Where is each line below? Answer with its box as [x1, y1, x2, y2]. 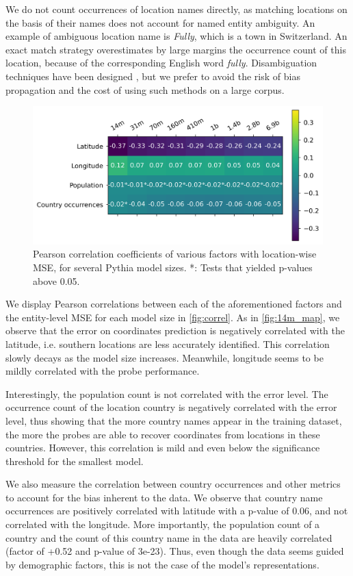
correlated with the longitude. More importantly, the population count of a [5, 517, 320, 531]
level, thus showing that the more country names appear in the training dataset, [5, 413, 342, 427]
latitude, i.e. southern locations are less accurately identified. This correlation [5, 336, 330, 351]
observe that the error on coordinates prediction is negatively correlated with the [5, 323, 345, 338]
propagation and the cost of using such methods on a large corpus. [5, 82, 285, 97]
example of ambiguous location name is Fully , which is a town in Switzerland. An [5, 29, 348, 43]
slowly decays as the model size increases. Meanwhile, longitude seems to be [5, 350, 324, 364]
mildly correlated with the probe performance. [5, 364, 200, 378]
